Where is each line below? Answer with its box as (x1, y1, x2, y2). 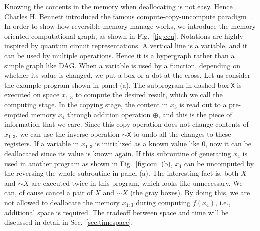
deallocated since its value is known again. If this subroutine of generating (4, 148, 231, 159)
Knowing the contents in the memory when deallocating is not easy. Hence (4, 1, 233, 11)
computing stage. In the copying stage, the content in (4, 99, 168, 109)
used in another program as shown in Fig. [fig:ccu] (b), (4, 158, 173, 168)
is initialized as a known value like (95, 138, 200, 149)
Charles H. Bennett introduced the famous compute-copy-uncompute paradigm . (4, 11, 252, 21)
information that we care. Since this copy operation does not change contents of (4, 119, 249, 129)
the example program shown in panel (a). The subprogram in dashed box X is (4, 79, 242, 90)
